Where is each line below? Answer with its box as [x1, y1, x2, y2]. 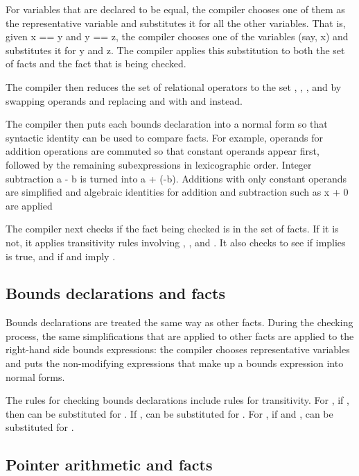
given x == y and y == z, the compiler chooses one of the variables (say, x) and [6, 29, 349, 44]
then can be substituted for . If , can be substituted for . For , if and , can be [6, 406, 333, 420]
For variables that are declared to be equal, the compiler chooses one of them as [6, 2, 345, 16]
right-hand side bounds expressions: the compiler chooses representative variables [6, 342, 350, 357]
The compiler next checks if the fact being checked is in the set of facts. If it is [6, 221, 339, 236]
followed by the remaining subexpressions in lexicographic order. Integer [6, 157, 312, 171]
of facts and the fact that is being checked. [6, 56, 186, 71]
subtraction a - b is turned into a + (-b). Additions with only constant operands [6, 171, 347, 185]
